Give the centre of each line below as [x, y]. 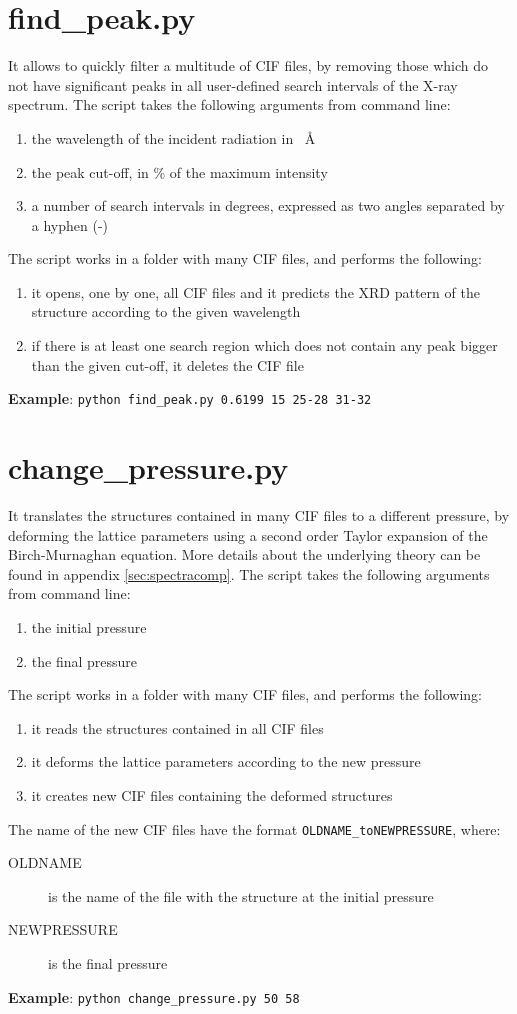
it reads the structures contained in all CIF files [177, 727]
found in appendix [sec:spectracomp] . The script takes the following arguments [249, 573]
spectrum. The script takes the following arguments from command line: [229, 104]
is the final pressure [108, 963]
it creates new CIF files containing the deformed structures [212, 794]
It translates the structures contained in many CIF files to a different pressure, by [259, 515]
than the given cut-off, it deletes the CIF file [167, 364]
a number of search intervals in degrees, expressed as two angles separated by [268, 205]
